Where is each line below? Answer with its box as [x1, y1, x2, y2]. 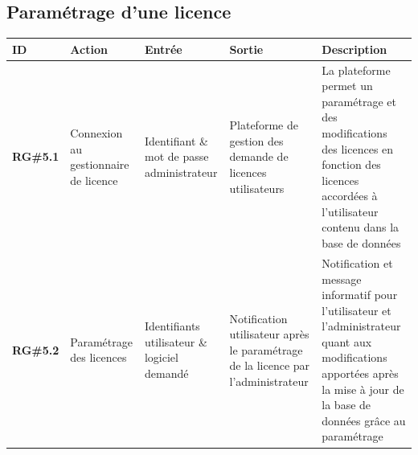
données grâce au [322, 412, 406, 428]
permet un [322, 77, 373, 94]
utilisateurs [229, 179, 285, 196]
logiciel [144, 349, 178, 366]
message [322, 270, 362, 287]
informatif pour [322, 286, 398, 303]
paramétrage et [322, 92, 396, 109]
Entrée [144, 40, 182, 57]
